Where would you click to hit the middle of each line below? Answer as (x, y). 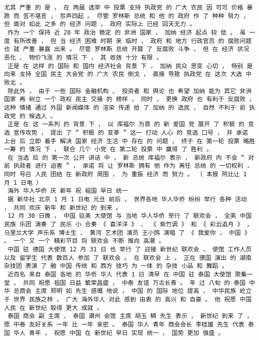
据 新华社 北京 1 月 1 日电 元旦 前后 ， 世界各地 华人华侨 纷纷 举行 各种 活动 (127, 200)
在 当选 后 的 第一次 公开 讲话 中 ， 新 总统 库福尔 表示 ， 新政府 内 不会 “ (126, 157)
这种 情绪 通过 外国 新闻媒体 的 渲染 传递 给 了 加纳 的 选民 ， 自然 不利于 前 (125, 107)
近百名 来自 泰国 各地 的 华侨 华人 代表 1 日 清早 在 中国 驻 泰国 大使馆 (119, 274)
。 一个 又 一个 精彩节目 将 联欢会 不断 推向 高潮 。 (84, 241)
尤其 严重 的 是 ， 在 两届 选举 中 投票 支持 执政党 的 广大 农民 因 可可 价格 (124, 8)
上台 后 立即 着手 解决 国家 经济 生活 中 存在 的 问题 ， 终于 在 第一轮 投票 (122, 141)
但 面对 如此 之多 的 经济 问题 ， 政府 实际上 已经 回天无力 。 (100, 24)
